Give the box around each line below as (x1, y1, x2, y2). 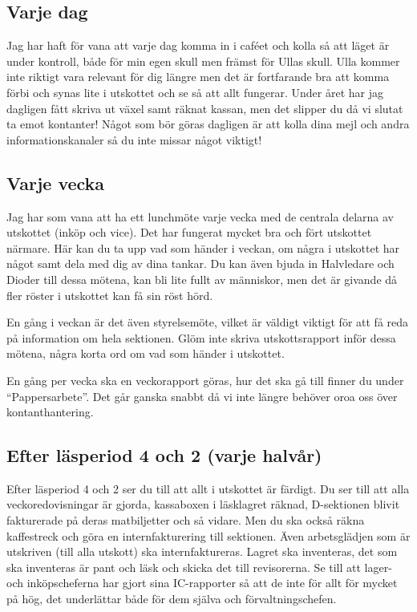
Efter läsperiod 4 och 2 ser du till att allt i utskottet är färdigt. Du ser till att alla (6, 480, 410, 496)
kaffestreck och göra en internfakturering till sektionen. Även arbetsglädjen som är (6, 527, 411, 544)
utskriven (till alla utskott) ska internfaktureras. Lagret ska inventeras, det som (6, 543, 398, 560)
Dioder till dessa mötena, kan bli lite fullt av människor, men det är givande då (6, 270, 398, 287)
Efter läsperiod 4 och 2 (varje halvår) (6, 443, 322, 468)
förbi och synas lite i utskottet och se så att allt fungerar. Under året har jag (6, 83, 384, 100)
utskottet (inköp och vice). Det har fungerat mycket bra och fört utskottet (6, 224, 372, 241)
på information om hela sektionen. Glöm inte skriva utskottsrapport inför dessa (6, 329, 396, 346)
